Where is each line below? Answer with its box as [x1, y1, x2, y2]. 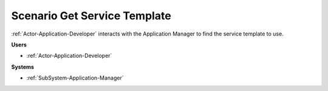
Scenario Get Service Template [11, 9, 171, 22]
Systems [11, 63, 35, 71]
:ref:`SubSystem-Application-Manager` [26, 74, 124, 81]
